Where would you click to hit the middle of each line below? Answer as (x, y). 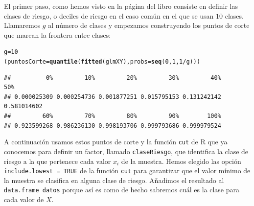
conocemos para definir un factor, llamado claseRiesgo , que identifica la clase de (126, 151)
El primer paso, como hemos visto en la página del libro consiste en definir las (121, 6)
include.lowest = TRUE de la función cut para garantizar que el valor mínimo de (127, 171)
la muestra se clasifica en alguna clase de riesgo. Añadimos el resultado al (114, 180)
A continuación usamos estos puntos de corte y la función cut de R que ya (116, 142)
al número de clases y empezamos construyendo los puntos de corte (149, 25)
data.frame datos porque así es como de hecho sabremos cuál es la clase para (122, 190)
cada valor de (24, 199)
